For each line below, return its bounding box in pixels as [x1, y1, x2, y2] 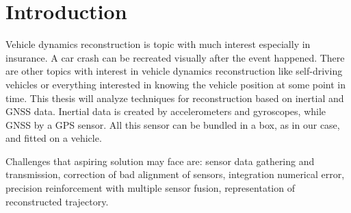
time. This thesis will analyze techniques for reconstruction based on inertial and [5, 90, 344, 105]
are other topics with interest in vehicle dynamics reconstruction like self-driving [5, 64, 343, 78]
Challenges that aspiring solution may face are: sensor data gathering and [5, 153, 315, 168]
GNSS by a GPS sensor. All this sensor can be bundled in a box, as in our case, [5, 117, 340, 131]
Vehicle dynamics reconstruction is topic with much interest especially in [5, 37, 311, 51]
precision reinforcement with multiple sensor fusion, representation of [5, 181, 295, 195]
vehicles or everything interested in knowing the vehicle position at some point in [5, 77, 346, 91]
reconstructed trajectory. [5, 194, 109, 208]
